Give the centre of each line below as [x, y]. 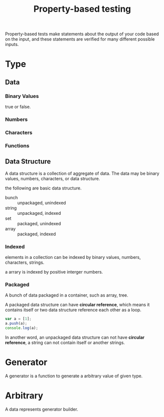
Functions [17, 145]
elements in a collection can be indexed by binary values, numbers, [73, 257]
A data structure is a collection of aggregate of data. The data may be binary [82, 173]
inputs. [12, 45]
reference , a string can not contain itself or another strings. [65, 342]
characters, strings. [25, 262]
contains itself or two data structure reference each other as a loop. [73, 310]
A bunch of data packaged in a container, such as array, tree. [67, 295]
